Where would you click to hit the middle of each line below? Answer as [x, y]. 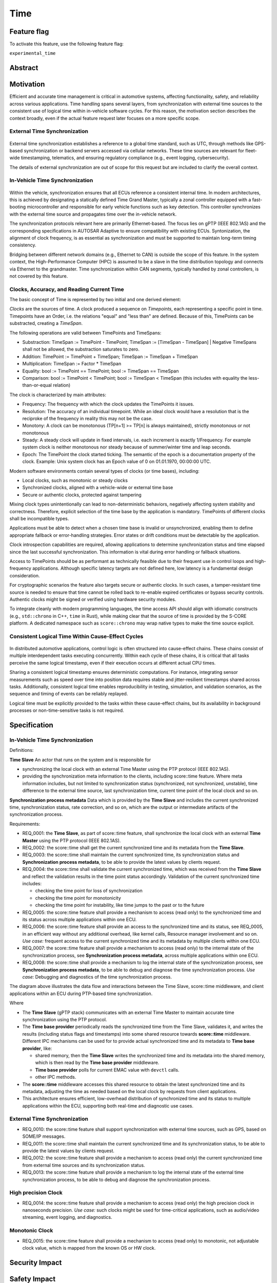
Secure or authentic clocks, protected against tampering [82, 495]
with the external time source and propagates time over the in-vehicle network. [93, 214]
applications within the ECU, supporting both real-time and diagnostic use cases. [108, 1105]
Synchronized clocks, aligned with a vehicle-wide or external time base [98, 488]
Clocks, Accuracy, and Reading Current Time [67, 289]
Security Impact [36, 1262]
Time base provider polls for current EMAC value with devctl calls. [107, 1070]
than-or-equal [37, 385]
